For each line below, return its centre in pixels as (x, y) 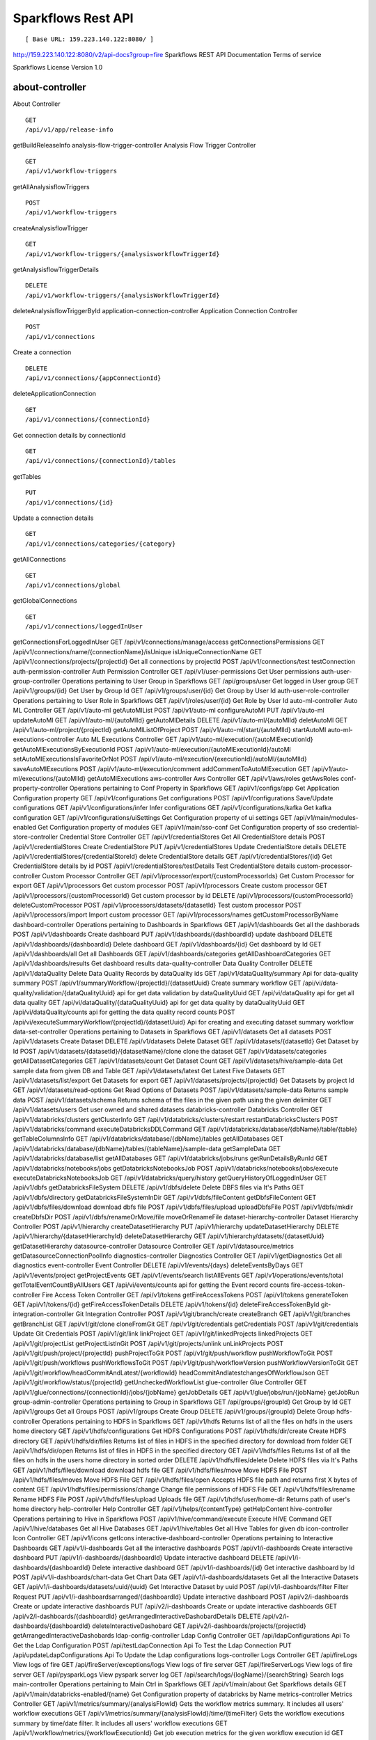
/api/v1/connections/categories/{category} (101, 544)
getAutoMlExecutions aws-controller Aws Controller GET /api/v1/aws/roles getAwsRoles (213, 778)
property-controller (40, 788)
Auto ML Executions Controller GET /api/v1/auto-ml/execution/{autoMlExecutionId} (194, 739)
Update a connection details (53, 518)
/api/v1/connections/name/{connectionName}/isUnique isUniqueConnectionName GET (138, 651)
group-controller (37, 681)
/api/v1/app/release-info (70, 130)
